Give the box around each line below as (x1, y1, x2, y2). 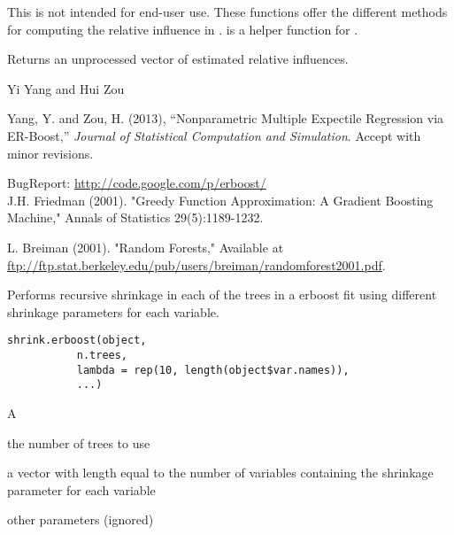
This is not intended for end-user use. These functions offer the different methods (7, 3, 448, 20)
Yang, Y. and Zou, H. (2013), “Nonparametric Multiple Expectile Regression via (7, 109, 444, 128)
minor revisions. (7, 143, 94, 162)
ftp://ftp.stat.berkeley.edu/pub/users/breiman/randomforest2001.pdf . (7, 255, 386, 274)
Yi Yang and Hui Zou (7, 79, 125, 97)
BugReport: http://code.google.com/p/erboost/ (7, 174, 266, 192)
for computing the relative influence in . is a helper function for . (7, 19, 358, 38)
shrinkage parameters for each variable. (7, 302, 219, 321)
